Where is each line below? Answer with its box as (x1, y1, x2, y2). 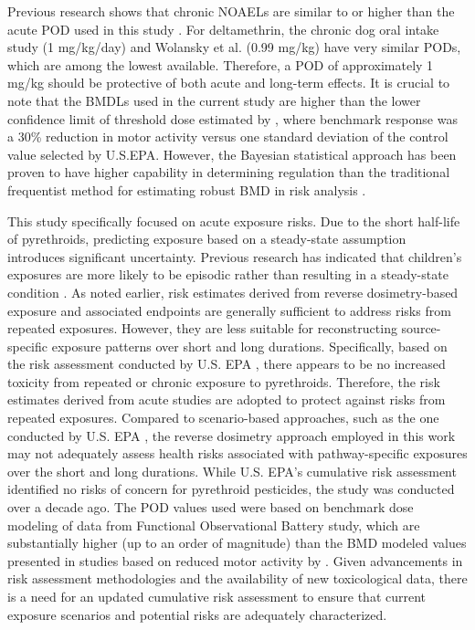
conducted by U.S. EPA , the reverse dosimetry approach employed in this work (7, 425, 456, 445)
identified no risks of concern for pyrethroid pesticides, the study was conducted (7, 479, 455, 499)
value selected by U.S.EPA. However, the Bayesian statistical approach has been (7, 144, 457, 163)
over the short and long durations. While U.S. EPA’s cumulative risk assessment (7, 461, 457, 480)
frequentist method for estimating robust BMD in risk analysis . (7, 180, 366, 199)
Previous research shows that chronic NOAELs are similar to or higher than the (7, 2, 455, 20)
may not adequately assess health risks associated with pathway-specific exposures (7, 444, 468, 463)
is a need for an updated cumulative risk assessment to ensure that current (7, 587, 427, 605)
